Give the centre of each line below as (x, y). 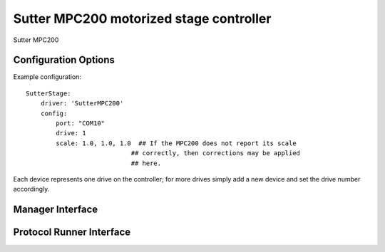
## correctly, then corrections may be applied (216, 153)
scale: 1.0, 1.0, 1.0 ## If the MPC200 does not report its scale (176, 143)
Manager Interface (56, 210)
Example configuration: (47, 77)
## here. (146, 163)
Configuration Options (64, 60)
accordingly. (31, 189)
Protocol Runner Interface (72, 232)
